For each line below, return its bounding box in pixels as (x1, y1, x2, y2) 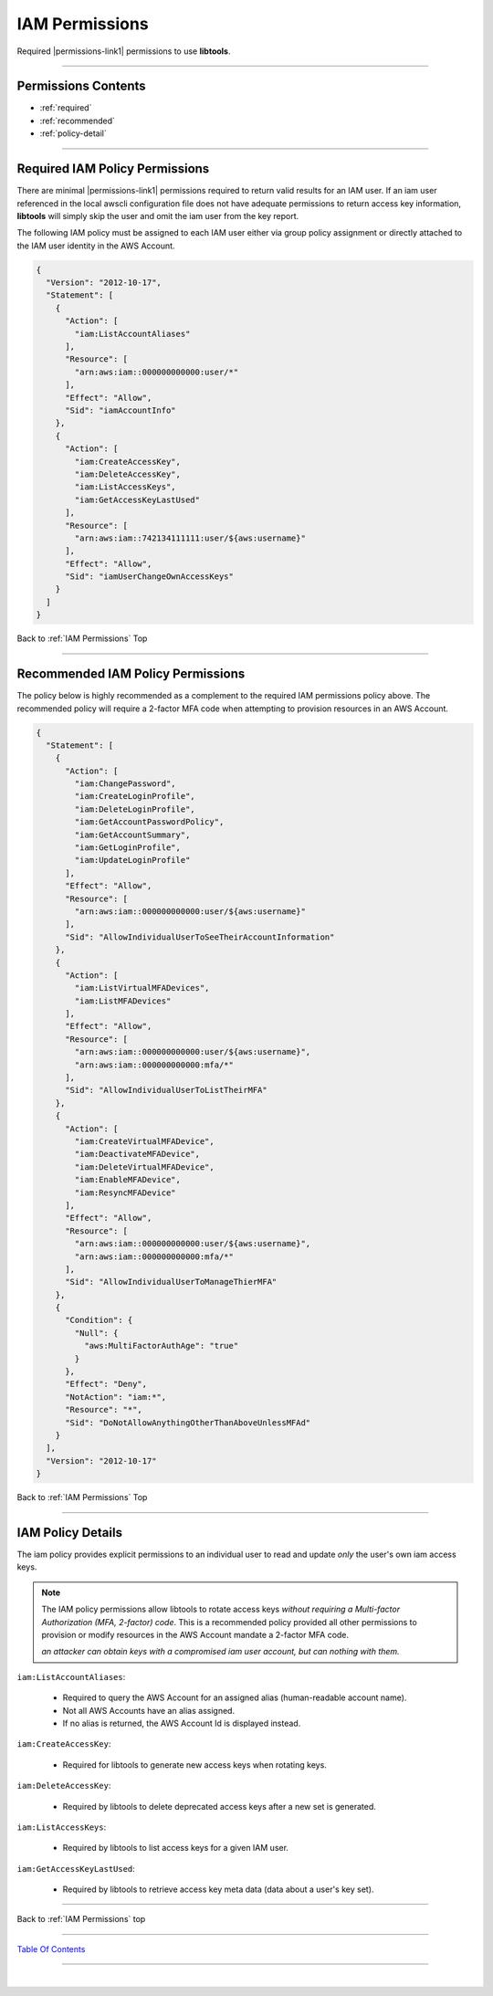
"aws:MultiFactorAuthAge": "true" (83, 1340, 239, 1351)
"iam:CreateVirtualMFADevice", (74, 1137, 215, 1146)
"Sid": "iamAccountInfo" (65, 404, 177, 415)
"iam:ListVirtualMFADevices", (74, 982, 210, 993)
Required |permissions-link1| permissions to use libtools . (16, 46, 231, 57)
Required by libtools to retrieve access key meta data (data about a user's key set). (62, 1884, 374, 1895)
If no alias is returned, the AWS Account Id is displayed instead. (62, 1718, 301, 1728)
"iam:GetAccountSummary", (74, 829, 191, 840)
